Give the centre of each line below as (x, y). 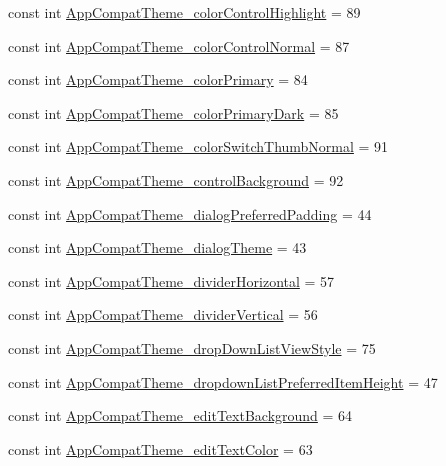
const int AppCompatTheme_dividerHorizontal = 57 (171, 280)
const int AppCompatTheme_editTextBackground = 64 (180, 415)
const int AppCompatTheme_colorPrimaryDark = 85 (173, 112)
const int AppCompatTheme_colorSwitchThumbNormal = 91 (198, 146)
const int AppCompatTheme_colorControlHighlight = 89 (184, 12)
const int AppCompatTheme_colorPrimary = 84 (158, 79)
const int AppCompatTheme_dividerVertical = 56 (163, 314)
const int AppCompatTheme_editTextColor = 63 (160, 448)
